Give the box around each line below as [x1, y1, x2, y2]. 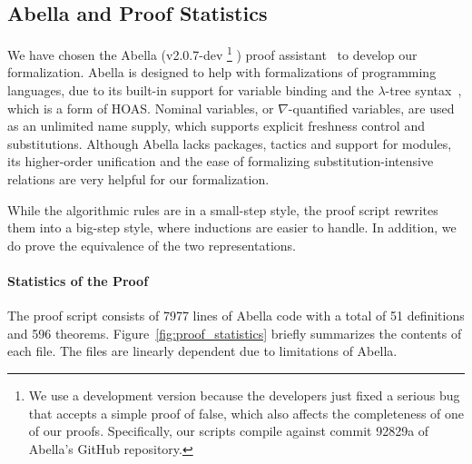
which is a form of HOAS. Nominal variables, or [7, 98, 274, 117]
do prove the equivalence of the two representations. [7, 235, 296, 254]
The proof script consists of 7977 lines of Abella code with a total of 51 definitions [7, 306, 465, 325]
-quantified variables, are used [288, 98, 455, 117]
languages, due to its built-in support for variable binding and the [7, 81, 374, 100]
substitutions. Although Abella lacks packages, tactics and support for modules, [7, 133, 452, 153]
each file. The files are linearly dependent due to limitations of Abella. [7, 341, 398, 360]
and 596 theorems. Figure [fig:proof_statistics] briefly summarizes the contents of [7, 323, 462, 342]
